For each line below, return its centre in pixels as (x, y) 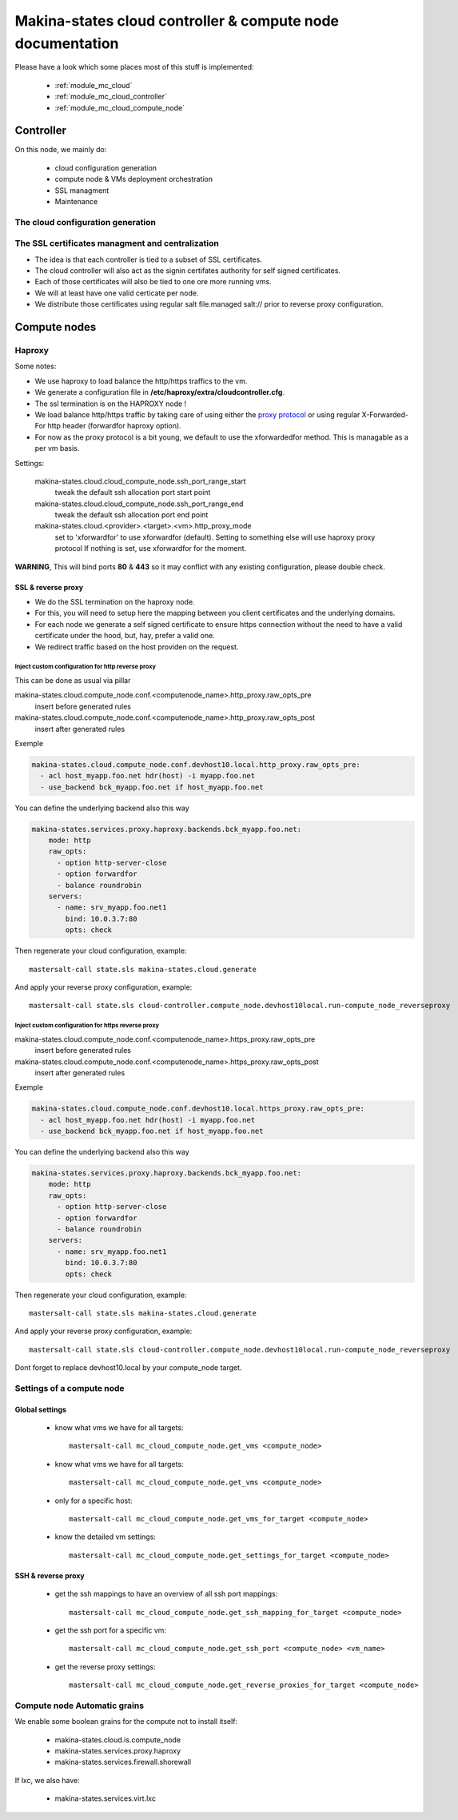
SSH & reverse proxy (50, 1575)
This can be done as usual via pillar (73, 680)
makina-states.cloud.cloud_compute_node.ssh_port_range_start (141, 481)
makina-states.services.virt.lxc (105, 1798)
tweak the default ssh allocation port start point (133, 492)
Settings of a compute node (70, 1388)
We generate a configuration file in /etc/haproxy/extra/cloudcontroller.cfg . (160, 392)
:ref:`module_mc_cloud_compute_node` (120, 107)
